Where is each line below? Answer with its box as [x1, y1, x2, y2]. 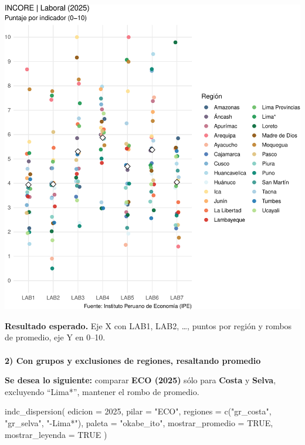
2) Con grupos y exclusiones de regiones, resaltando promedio [5, 354, 261, 366]
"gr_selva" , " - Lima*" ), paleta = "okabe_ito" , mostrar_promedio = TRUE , [5, 416, 273, 429]
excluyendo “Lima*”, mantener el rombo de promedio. [5, 385, 199, 397]
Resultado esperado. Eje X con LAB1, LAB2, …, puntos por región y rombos [5, 319, 292, 332]
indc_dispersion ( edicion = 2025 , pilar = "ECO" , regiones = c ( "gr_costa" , [5, 405, 272, 417]
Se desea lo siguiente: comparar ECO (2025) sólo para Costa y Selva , [5, 374, 276, 386]
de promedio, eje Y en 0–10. [5, 331, 106, 343]
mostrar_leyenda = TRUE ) [5, 428, 107, 440]
